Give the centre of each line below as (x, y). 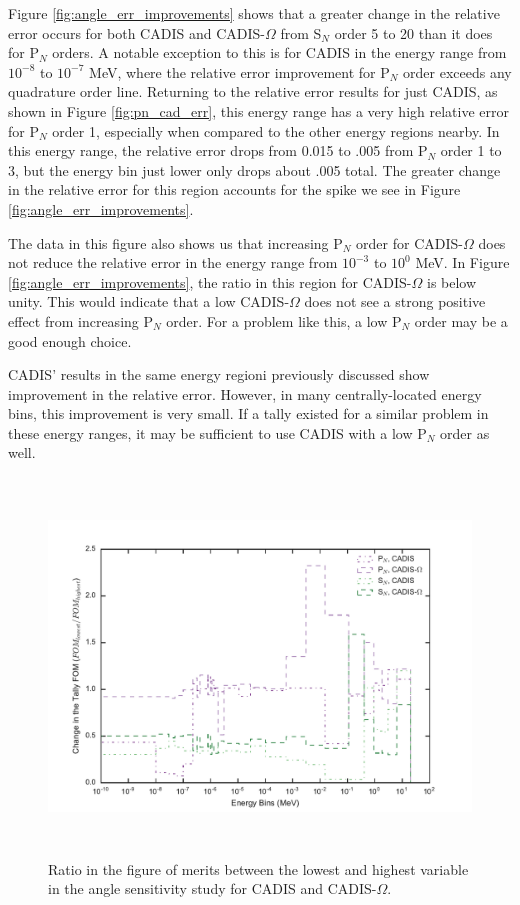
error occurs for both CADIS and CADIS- (136, 32)
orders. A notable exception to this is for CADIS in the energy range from (279, 52)
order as (465, 432)
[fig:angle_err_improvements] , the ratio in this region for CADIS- (210, 281)
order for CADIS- (409, 242)
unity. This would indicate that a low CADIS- (149, 301)
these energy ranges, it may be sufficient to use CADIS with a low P (217, 432)
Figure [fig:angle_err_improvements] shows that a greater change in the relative (254, 13)
